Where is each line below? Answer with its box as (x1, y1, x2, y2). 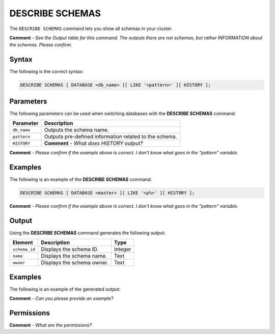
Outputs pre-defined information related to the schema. (44, 133, 178, 140)
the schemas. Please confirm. (9, 42, 72, 48)
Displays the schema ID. (41, 246, 99, 253)
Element (12, 239, 33, 246)
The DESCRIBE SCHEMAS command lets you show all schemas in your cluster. (9, 25, 173, 32)
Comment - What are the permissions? (9, 322, 92, 328)
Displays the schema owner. (41, 259, 109, 266)
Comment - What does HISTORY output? (44, 140, 143, 147)
